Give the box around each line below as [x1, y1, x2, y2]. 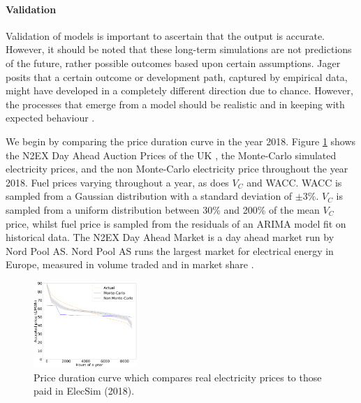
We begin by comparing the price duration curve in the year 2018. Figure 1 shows [6, 133, 356, 148]
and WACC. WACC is [246, 175, 342, 189]
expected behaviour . [6, 110, 95, 125]
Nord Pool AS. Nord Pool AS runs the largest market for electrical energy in [6, 243, 334, 258]
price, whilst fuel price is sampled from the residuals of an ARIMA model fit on [6, 216, 346, 230]
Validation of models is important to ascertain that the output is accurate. [6, 28, 325, 43]
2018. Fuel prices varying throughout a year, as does [6, 175, 229, 189]
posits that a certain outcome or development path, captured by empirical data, [6, 69, 348, 84]
